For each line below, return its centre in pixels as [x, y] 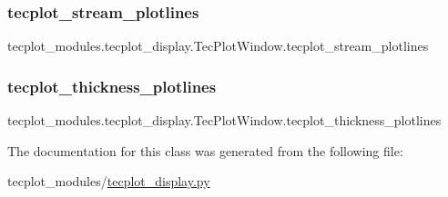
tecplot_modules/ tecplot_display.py [109, 181]
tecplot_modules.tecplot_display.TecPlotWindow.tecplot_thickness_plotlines [224, 120]
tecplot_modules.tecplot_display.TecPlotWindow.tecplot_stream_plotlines [218, 46]
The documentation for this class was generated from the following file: [205, 150]
